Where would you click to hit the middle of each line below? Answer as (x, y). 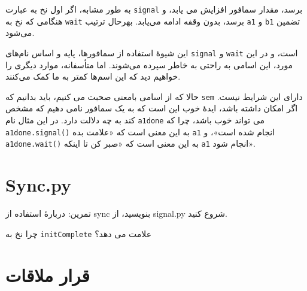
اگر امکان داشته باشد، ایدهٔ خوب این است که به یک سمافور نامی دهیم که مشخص (152, 108)
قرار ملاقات (48, 275)
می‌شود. (20, 33)
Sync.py (39, 185)
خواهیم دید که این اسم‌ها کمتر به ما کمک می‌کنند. (93, 76)
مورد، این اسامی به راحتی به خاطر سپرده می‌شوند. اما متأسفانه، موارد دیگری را (149, 64)
